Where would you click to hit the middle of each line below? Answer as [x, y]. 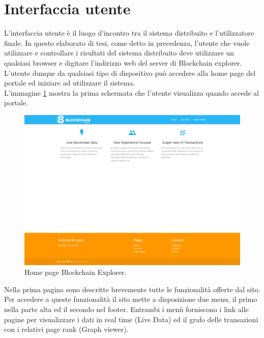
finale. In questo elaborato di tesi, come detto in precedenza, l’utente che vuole [127, 43]
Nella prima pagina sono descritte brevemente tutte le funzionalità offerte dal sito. [132, 289]
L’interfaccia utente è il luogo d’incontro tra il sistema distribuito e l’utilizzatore [129, 33]
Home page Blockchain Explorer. [76, 272]
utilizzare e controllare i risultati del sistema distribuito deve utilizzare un [119, 53]
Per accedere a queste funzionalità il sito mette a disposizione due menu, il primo [131, 299]
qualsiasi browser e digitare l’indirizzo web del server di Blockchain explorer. [123, 62]
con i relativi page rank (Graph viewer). [66, 329]
